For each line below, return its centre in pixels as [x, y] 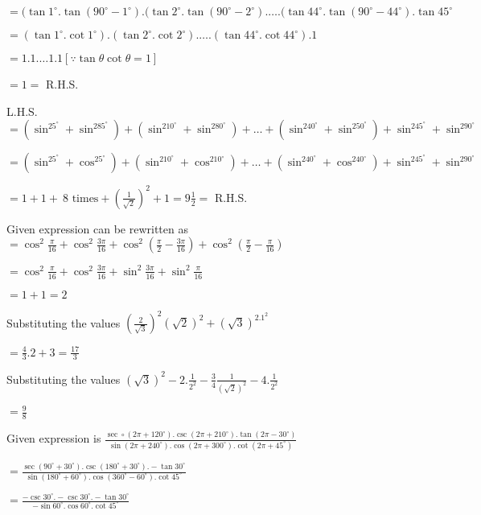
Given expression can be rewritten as [97, 228]
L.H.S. [22, 111]
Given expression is [54, 438]
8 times [81, 198]
